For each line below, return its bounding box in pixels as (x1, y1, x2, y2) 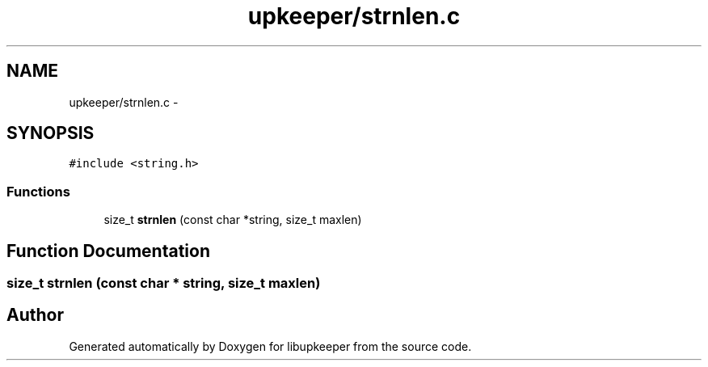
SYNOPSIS (6, 123, 95, 144)
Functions (6, 183, 70, 200)
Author (6, 305, 64, 326)
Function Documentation (6, 240, 210, 261)
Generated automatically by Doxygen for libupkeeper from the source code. (69, 339, 472, 353)
